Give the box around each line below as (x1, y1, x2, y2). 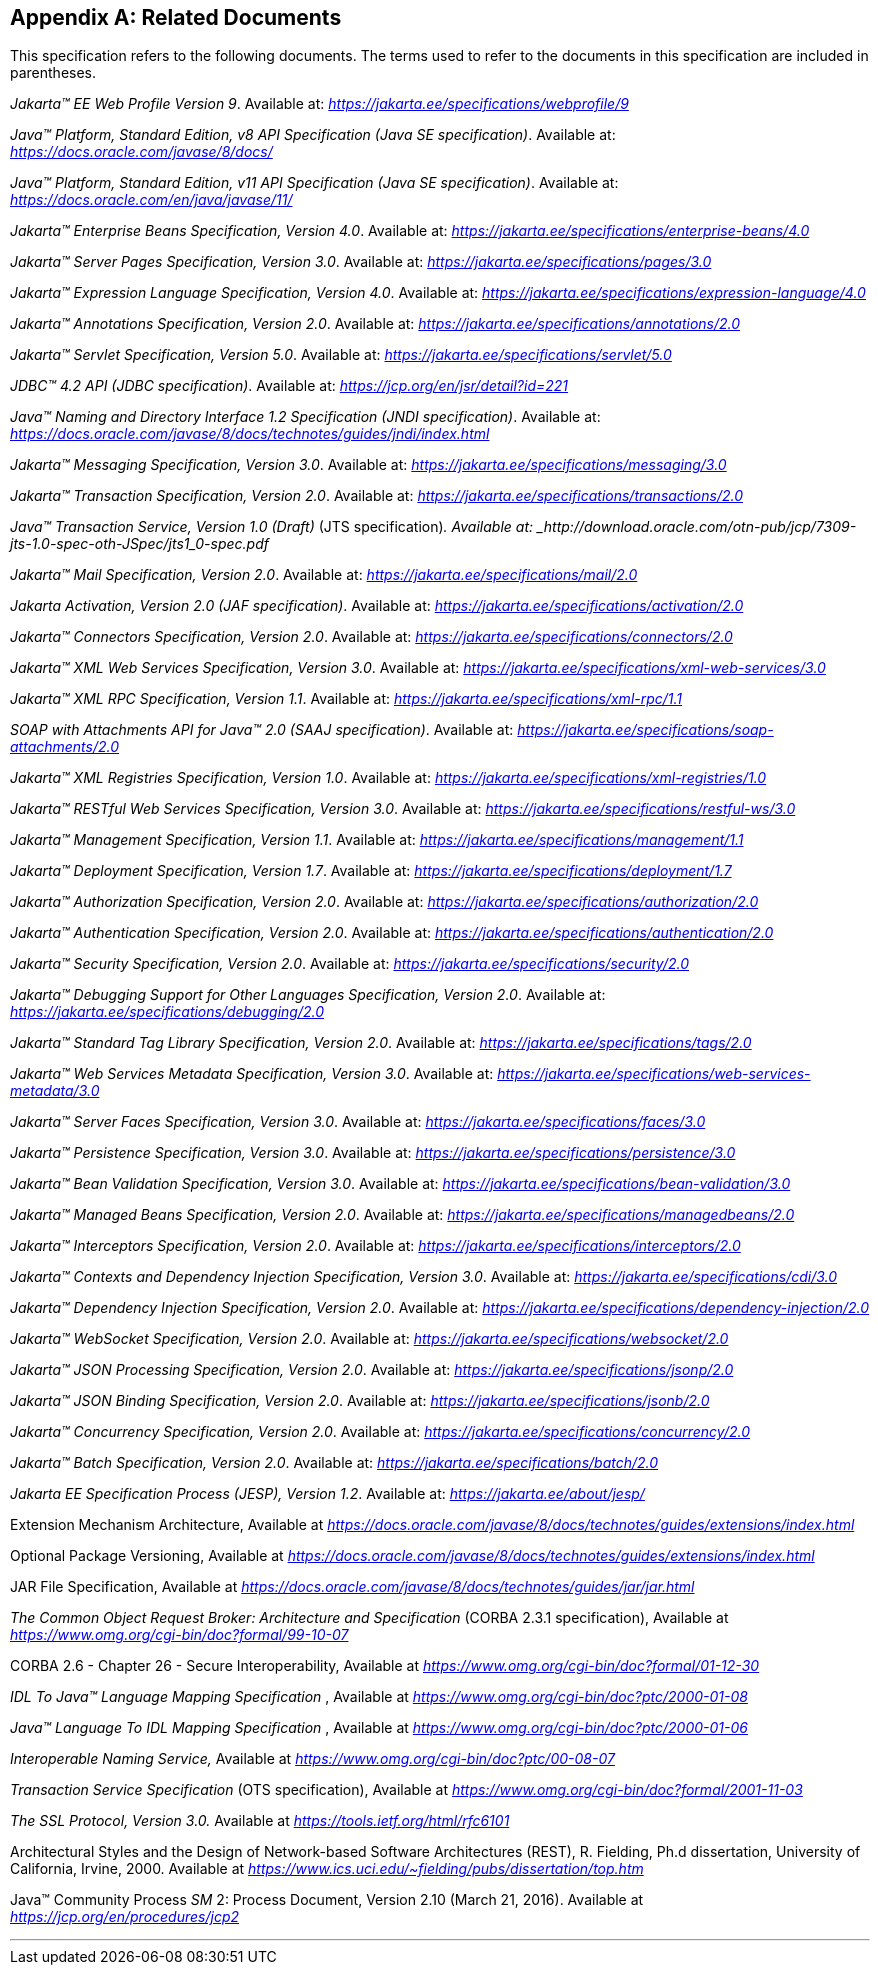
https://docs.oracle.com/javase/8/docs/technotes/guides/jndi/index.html (10, 425, 490, 443)
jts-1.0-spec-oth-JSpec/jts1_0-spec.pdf (10, 535, 269, 553)
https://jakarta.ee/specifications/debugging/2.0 (10, 1003, 324, 1021)
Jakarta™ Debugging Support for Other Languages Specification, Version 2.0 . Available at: (10, 986, 606, 1004)
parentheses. (10, 64, 97, 82)
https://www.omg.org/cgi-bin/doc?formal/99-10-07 (10, 1626, 349, 1644)
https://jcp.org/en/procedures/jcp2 (10, 1908, 240, 1926)
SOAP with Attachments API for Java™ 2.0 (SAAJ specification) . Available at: (10, 721, 514, 739)
